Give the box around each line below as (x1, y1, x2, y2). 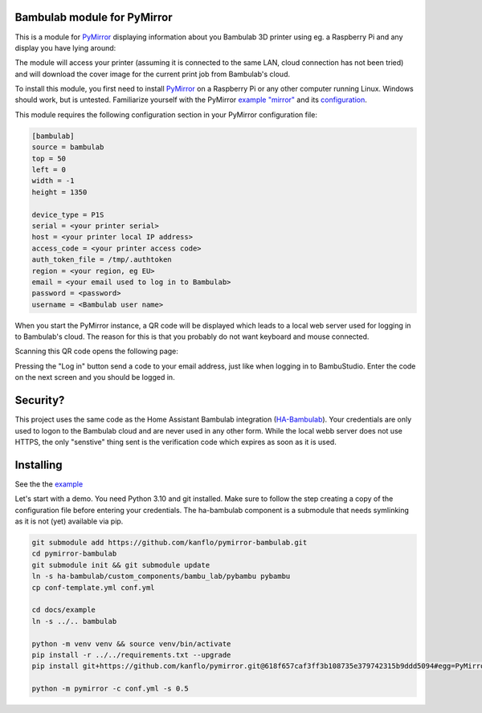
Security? (14, 393, 65, 407)
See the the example (14, 479, 84, 489)
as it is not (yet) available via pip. (14, 516, 124, 526)
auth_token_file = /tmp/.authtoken (31, 255, 172, 264)
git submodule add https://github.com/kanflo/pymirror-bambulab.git (31, 538, 308, 547)
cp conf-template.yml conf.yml (31, 583, 156, 592)
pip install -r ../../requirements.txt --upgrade (31, 650, 231, 659)
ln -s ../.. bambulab (31, 617, 117, 625)
